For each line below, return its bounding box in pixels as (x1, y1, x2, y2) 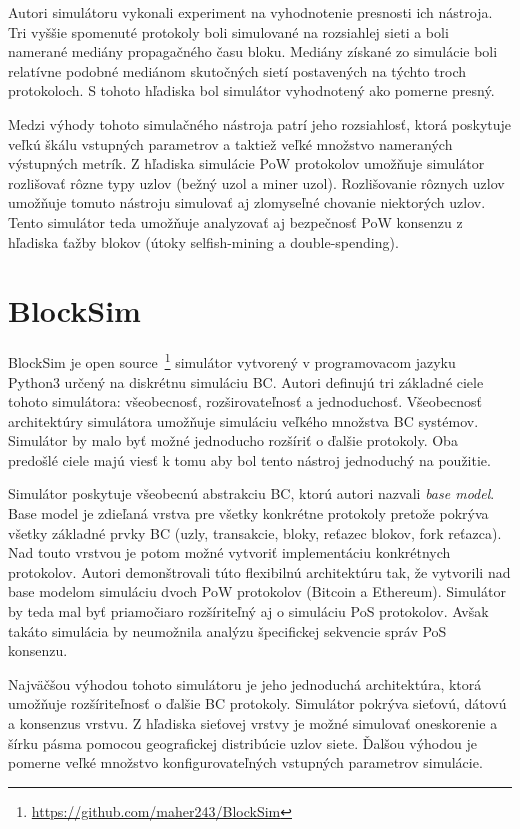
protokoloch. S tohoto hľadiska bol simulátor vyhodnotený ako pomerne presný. (8, 80, 495, 101)
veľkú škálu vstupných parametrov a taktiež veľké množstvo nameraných (8, 133, 453, 154)
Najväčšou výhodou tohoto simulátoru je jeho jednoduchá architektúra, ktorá (8, 673, 482, 694)
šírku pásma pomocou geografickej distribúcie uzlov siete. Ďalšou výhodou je (8, 732, 477, 753)
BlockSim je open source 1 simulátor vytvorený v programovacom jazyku (8, 349, 456, 372)
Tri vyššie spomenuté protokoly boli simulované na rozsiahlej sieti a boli (8, 21, 449, 42)
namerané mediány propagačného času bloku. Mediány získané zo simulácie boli (8, 41, 498, 62)
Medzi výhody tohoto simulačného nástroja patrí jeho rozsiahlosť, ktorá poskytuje (8, 113, 512, 134)
